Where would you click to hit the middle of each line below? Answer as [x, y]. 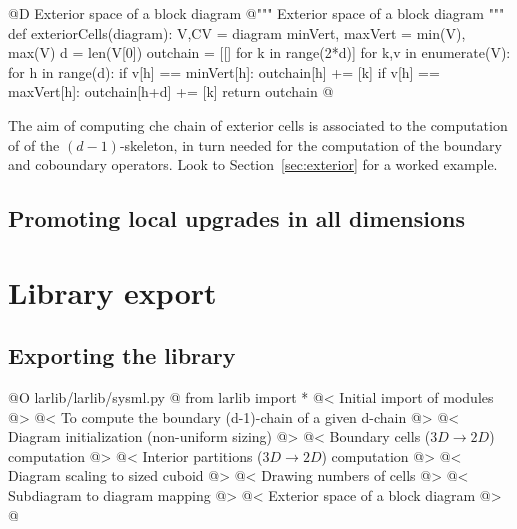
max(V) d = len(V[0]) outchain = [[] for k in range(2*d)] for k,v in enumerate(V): [259, 52]
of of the [34, 144]
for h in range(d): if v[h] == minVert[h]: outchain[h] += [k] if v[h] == [224, 71]
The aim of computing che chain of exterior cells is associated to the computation [258, 124]
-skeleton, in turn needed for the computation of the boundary [311, 144]
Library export [112, 291]
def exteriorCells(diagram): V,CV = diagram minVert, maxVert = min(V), [237, 32]
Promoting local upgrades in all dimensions [237, 218]
